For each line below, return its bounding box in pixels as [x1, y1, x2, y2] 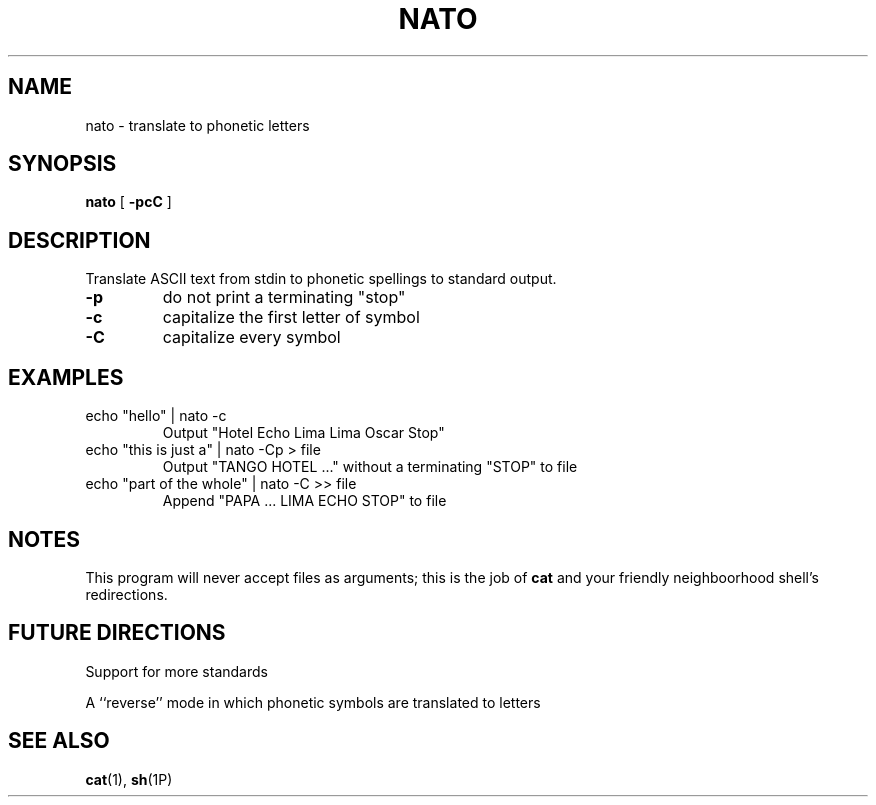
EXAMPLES [8, 364, 124, 390]
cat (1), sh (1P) [85, 770, 173, 788]
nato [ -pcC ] [85, 193, 172, 211]
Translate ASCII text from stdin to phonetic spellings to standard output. [85, 270, 557, 288]
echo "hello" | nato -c [85, 407, 227, 425]
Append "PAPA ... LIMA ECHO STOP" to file [162, 492, 447, 510]
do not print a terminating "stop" [162, 287, 406, 308]
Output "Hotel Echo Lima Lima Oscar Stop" [162, 424, 445, 442]
